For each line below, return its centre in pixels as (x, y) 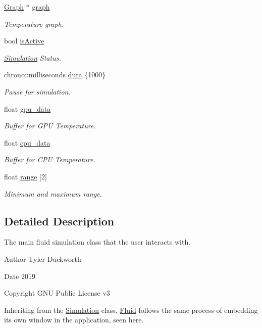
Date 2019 (20, 276)
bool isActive (24, 41)
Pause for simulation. (37, 91)
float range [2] (25, 176)
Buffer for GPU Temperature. (50, 126)
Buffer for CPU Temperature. (50, 159)
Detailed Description (59, 221)
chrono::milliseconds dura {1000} (55, 75)
